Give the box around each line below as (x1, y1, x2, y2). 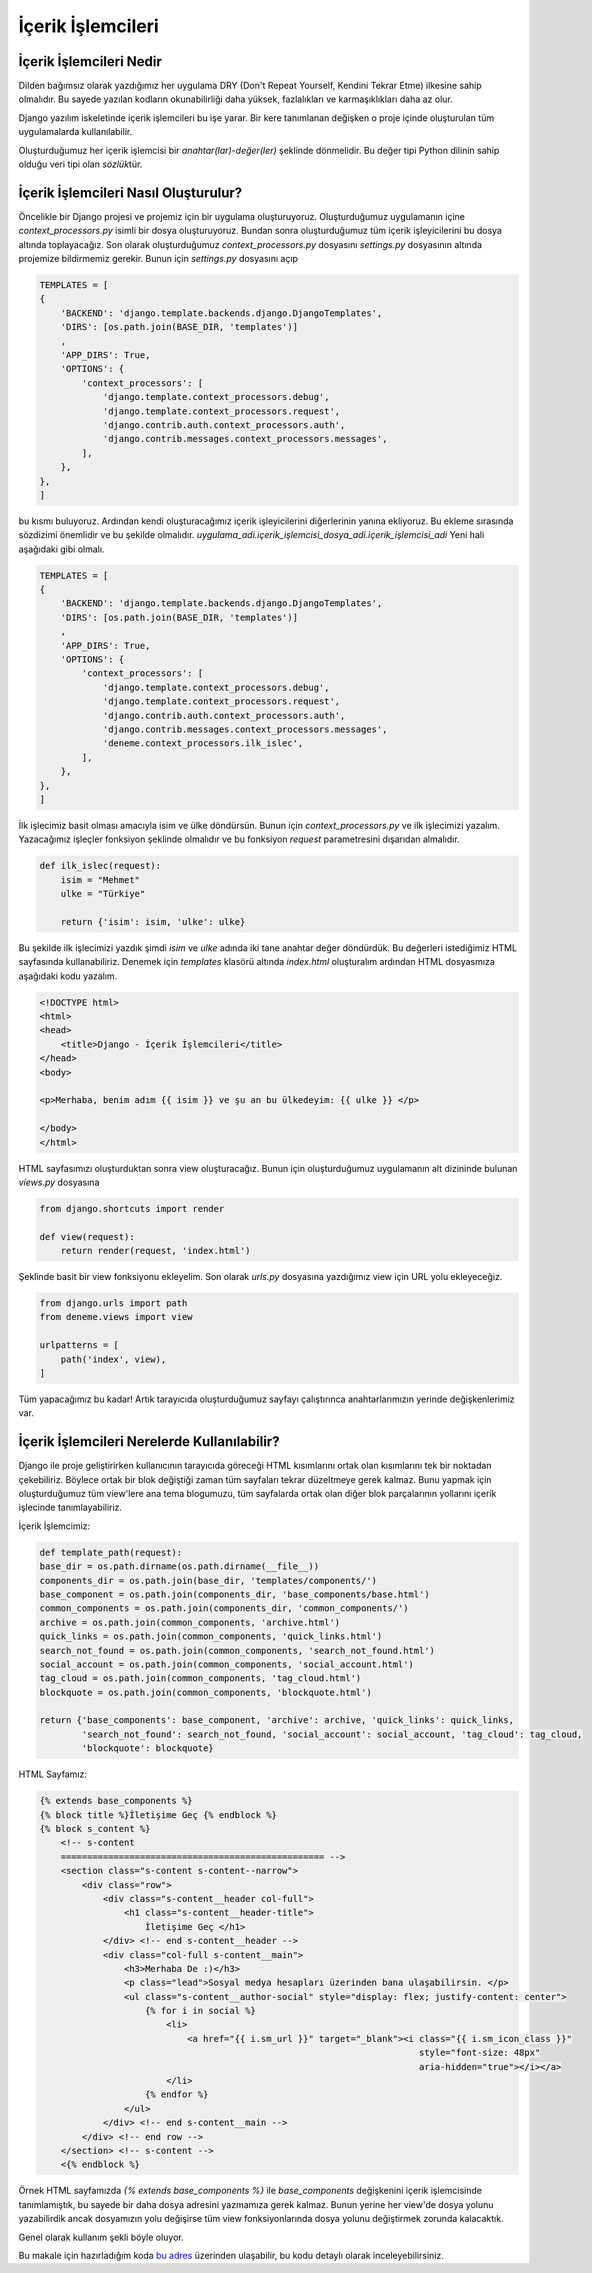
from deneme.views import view (39, 1311, 194, 1323)
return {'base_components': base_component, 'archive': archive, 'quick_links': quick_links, (39, 1715, 515, 1726)
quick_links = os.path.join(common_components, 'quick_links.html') (39, 1631, 383, 1642)
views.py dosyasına (18, 1176, 100, 1188)
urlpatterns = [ (39, 1340, 120, 1351)
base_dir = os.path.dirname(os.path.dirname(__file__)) (39, 1561, 320, 1572)
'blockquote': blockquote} (81, 1743, 214, 1754)
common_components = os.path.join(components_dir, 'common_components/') (39, 1603, 409, 1614)
